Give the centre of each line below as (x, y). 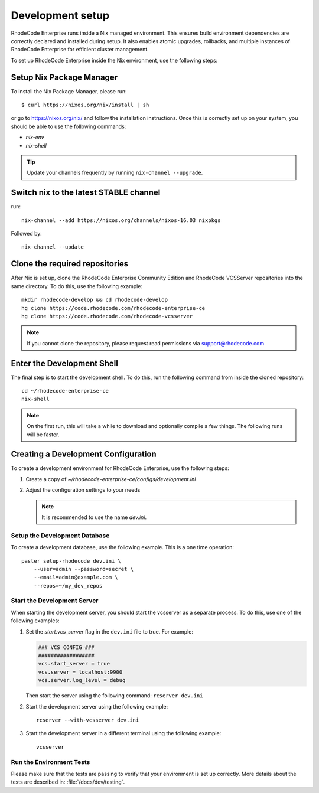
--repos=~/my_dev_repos (68, 585)
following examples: (35, 621)
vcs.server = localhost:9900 (80, 672)
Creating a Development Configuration (84, 454)
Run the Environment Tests (51, 762)
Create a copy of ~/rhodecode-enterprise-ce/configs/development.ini (111, 479)
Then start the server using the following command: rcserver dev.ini (114, 696)
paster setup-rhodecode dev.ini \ (71, 561)
